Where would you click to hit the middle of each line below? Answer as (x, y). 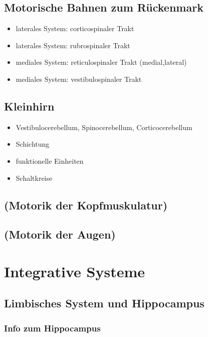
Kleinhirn (29, 106)
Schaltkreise (34, 178)
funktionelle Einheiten (50, 160)
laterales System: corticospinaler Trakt (75, 28)
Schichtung (33, 144)
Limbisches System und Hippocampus (104, 303)
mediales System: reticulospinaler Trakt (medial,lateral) (101, 62)
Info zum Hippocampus (52, 328)
